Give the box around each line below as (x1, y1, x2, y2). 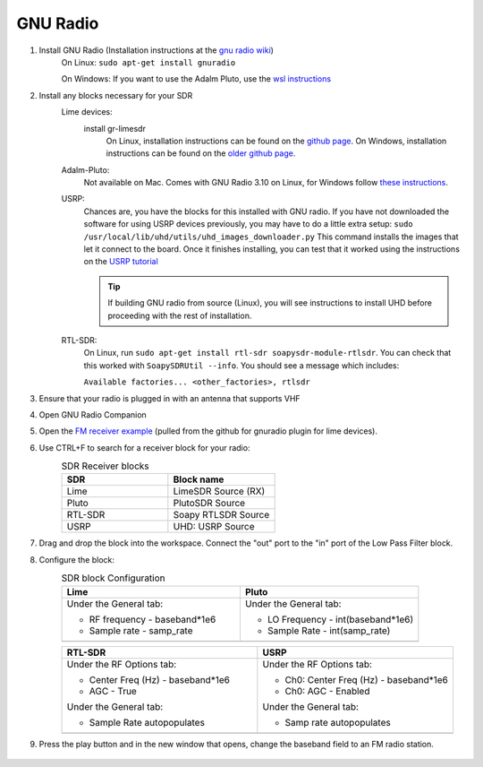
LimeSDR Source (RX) (173, 485, 266, 497)
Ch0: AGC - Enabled (284, 685, 370, 697)
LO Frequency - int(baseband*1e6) (267, 613, 414, 625)
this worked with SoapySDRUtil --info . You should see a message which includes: (83, 359, 400, 371)
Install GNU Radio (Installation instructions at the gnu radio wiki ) (38, 45, 275, 56)
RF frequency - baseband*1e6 (89, 613, 216, 625)
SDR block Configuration (61, 572, 165, 584)
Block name (173, 473, 225, 486)
